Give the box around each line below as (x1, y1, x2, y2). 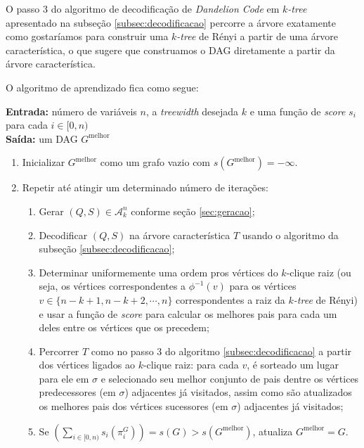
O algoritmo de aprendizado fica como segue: (6, 79, 199, 94)
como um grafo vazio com (100, 155, 211, 169)
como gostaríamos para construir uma (6, 29, 169, 44)
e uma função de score (249, 103, 346, 118)
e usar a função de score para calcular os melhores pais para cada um (39, 306, 337, 321)
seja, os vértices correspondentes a (39, 279, 186, 293)
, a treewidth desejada (145, 103, 239, 118)
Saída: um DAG (6, 131, 78, 146)
